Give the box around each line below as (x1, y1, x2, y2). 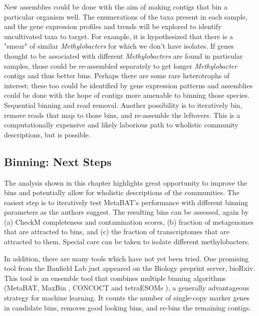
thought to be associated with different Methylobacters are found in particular (4, 50, 243, 61)
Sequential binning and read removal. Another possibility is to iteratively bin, (4, 99, 242, 110)
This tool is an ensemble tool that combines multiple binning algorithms (4, 272, 226, 283)
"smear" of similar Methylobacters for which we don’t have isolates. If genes (4, 41, 234, 51)
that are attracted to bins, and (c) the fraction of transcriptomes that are (4, 226, 230, 237)
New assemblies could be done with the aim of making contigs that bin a (4, 2, 227, 12)
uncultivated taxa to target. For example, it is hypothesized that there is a (4, 31, 233, 41)
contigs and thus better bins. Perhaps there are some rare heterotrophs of (4, 70, 230, 81)
